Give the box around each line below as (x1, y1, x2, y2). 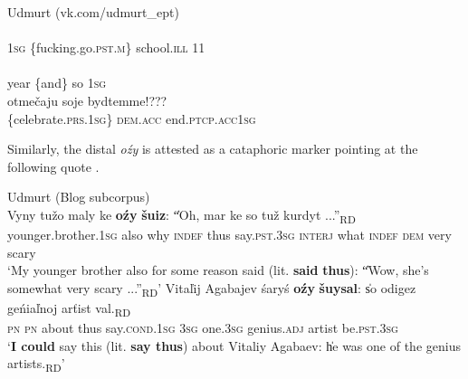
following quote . (7, 156, 100, 175)
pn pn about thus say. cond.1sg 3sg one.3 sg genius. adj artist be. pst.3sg (7, 318, 398, 337)
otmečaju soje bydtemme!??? (7, 90, 167, 109)
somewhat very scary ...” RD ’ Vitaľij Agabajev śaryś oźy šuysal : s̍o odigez (7, 278, 416, 299)
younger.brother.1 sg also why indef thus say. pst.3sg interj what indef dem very (7, 225, 452, 244)
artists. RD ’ (7, 354, 65, 375)
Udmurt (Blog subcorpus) (7, 187, 150, 206)
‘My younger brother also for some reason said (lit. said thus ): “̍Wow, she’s (7, 261, 429, 280)
